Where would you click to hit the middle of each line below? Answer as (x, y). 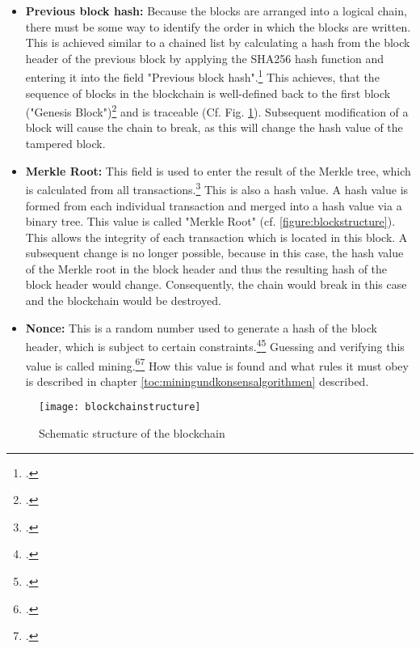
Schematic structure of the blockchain (132, 433)
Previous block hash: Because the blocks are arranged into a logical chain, (216, 11)
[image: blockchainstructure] (120, 407)
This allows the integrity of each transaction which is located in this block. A (216, 237)
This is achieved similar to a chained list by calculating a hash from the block (218, 42)
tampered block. (65, 144)
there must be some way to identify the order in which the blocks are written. (218, 26)
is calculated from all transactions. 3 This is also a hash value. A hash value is (217, 188)
